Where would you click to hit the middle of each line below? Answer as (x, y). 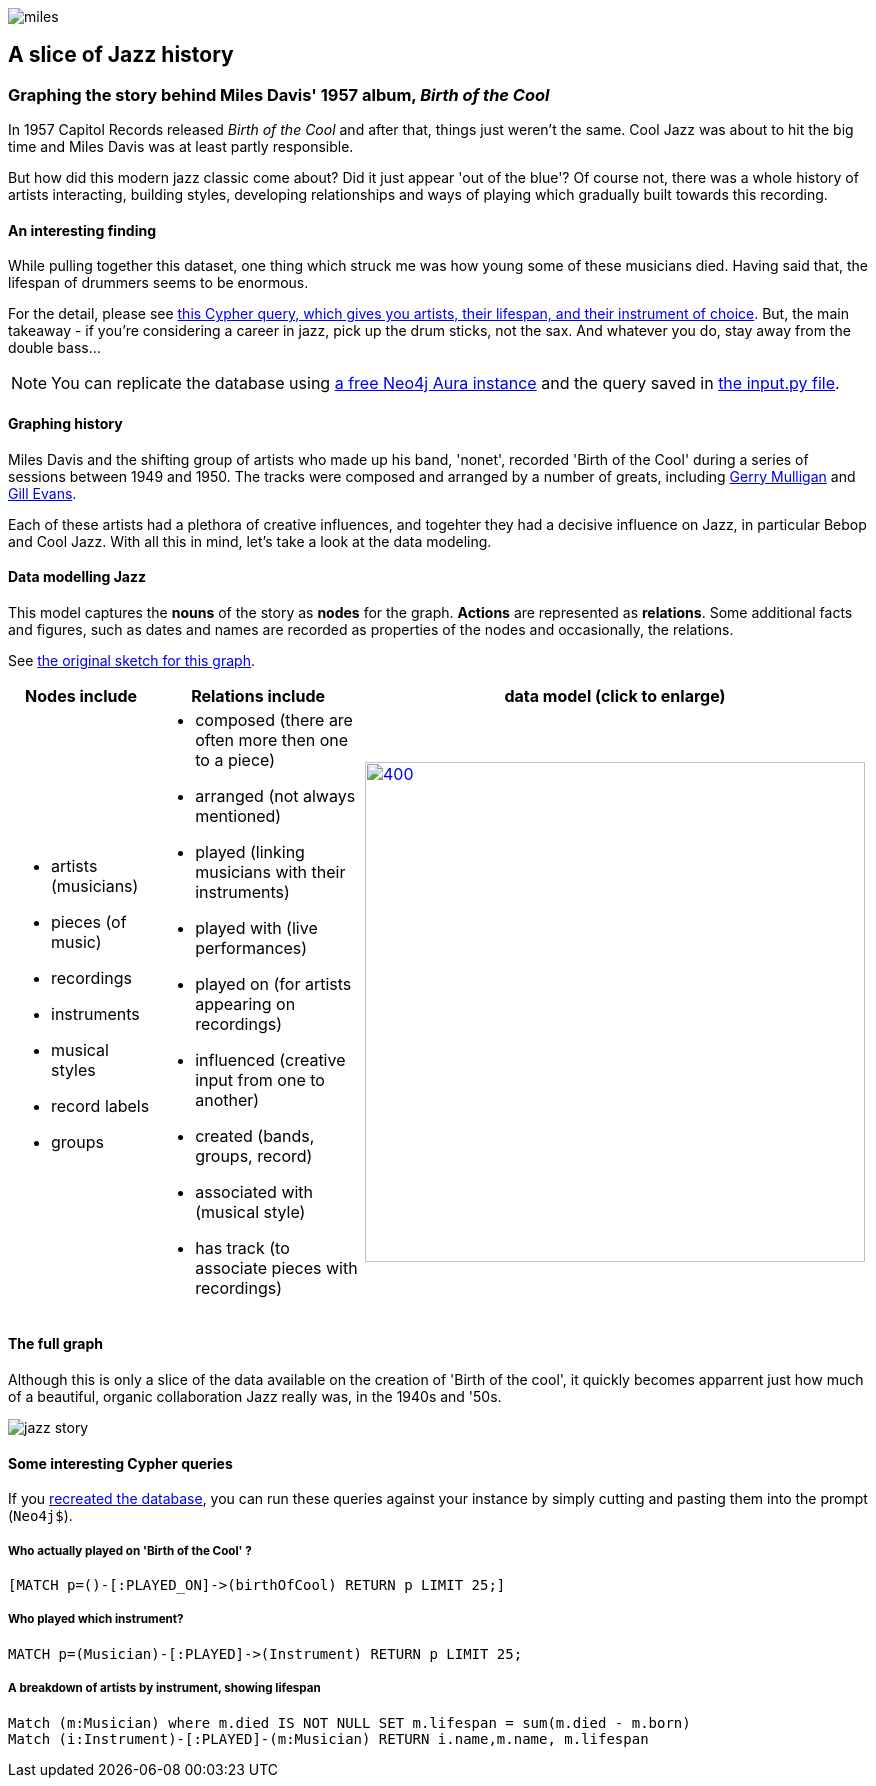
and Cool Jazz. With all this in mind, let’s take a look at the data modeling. (250, 541)
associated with (254, 1191)
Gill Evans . (42, 493)
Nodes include (81, 695)
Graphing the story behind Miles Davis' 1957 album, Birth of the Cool (279, 94)
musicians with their (270, 871)
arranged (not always (275, 795)
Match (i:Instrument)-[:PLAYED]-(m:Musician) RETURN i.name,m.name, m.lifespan (328, 1738)
